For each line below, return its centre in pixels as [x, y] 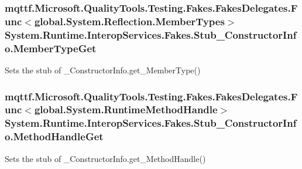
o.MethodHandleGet [54, 136]
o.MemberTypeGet [51, 48]
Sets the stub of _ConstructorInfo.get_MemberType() [103, 70]
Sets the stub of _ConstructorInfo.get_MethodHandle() [105, 158]
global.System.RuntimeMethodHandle [126, 109]
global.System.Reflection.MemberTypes [129, 21]
